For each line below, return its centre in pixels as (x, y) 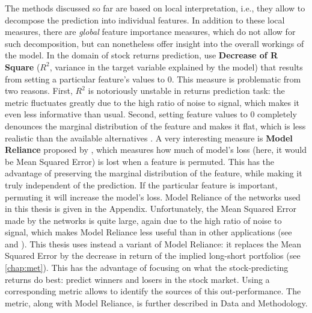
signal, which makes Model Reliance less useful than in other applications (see (148, 232)
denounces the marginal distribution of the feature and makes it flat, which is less (155, 126)
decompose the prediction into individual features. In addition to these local (145, 20)
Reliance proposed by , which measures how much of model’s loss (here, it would (156, 150)
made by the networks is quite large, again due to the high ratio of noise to (143, 220)
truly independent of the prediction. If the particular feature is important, (141, 184)
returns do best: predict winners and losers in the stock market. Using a (137, 279)
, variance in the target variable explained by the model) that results (176, 67)
